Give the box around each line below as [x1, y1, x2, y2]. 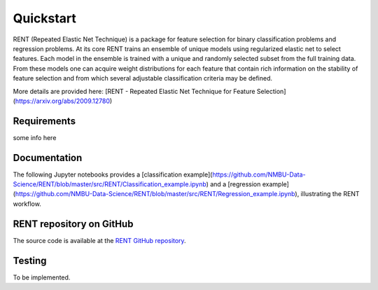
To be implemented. [13, 273, 71, 282]
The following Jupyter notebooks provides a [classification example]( [13, 170, 213, 179]
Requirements [13, 115, 76, 127]
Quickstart [13, 11, 77, 26]
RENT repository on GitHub [13, 218, 134, 230]
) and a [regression [206, 180, 261, 188]
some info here [13, 133, 57, 141]
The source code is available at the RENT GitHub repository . [13, 236, 186, 244]
